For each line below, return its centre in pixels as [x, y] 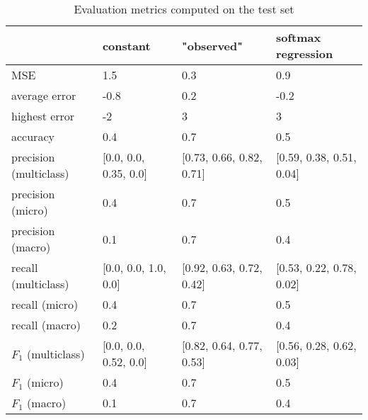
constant [126, 45]
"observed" [212, 45]
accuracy [33, 136]
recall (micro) [45, 304]
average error [44, 95]
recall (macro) [46, 325]
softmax [298, 37]
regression [304, 53]
